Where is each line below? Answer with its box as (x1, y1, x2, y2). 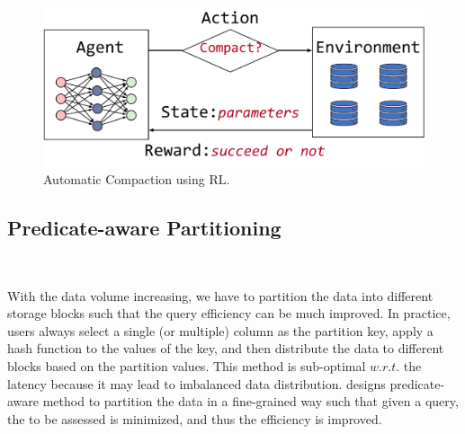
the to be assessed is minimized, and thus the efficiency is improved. (7, 409, 382, 428)
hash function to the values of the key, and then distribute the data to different (7, 339, 444, 358)
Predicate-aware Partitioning (7, 214, 282, 242)
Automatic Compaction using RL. (43, 170, 230, 189)
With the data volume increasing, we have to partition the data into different (7, 286, 434, 305)
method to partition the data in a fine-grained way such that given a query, (42, 392, 459, 411)
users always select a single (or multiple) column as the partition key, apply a (7, 321, 434, 340)
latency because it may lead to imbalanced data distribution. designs (7, 374, 386, 393)
